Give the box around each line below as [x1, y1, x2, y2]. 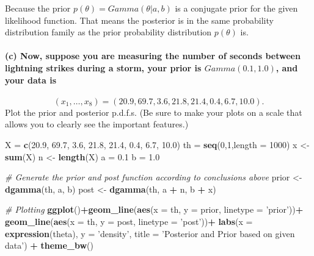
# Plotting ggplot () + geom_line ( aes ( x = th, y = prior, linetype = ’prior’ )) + [5, 203, 304, 216]
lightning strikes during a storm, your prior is [5, 61, 202, 74]
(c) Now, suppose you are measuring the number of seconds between [5, 49, 301, 62]
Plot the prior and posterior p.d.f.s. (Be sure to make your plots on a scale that [5, 105, 302, 118]
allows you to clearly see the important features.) [5, 118, 189, 130]
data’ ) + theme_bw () [5, 239, 94, 252]
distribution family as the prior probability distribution [5, 26, 212, 38]
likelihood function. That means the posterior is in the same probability [5, 13, 274, 26]
